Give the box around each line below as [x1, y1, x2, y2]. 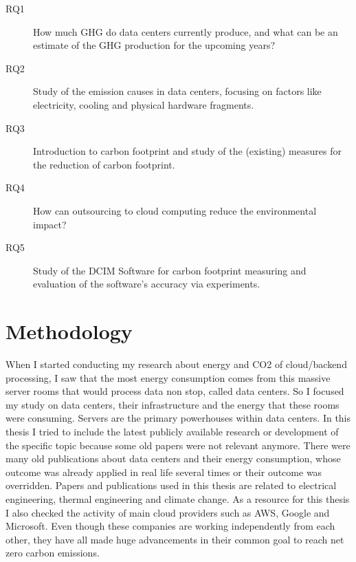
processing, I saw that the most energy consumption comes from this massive [5, 370, 331, 385]
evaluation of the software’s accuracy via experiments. [33, 277, 260, 291]
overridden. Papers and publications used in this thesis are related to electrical [5, 478, 337, 493]
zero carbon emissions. [5, 545, 100, 560]
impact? [33, 217, 67, 231]
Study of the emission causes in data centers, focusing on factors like [33, 84, 322, 98]
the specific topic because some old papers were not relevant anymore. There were [5, 437, 351, 452]
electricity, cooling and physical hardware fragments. [33, 97, 254, 111]
